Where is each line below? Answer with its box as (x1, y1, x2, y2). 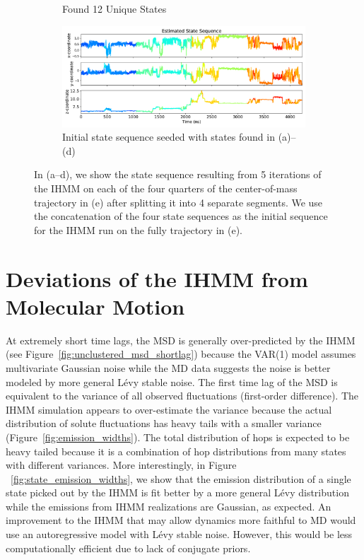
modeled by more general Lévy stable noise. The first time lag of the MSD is (6, 374, 338, 389)
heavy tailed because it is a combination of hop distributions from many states (6, 443, 346, 458)
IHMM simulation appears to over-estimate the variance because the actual (6, 402, 332, 416)
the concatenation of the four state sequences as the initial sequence (34, 209, 328, 223)
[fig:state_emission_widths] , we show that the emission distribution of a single (11, 471, 351, 486)
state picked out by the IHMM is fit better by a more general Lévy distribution (6, 485, 349, 500)
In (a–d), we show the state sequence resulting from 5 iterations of (34, 167, 322, 182)
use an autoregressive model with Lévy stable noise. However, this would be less (6, 527, 353, 542)
